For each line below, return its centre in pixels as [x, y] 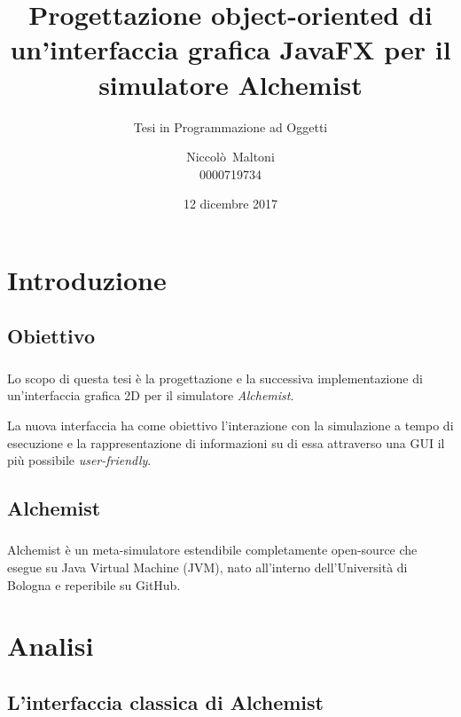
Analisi [51, 646]
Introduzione [87, 279]
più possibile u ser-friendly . [79, 460]
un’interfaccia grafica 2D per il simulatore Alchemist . [151, 395]
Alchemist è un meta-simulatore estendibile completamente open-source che [212, 550]
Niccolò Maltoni [230, 157]
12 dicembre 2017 [230, 204]
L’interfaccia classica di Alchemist [165, 701]
